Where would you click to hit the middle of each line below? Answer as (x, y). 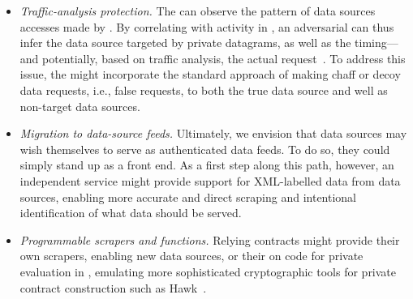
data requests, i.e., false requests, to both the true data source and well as (204, 90)
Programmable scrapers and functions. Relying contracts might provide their (210, 239)
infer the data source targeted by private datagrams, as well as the (185, 43)
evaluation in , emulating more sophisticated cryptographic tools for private (208, 271)
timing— (376, 43)
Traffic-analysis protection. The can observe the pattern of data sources (198, 11)
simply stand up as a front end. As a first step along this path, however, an (207, 165)
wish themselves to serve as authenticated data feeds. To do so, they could (205, 149)
